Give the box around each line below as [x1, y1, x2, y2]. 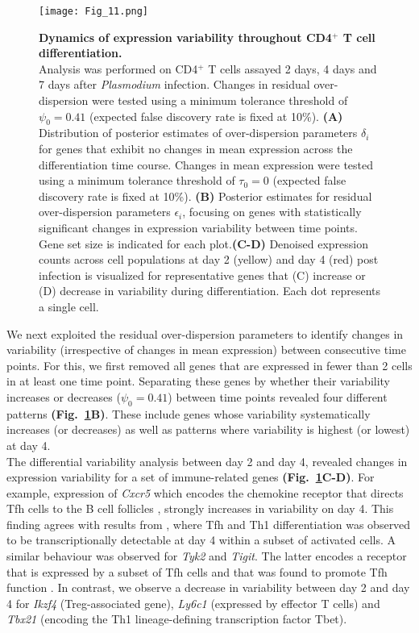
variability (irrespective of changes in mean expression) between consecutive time [6, 341, 406, 358]
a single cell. [39, 298, 99, 314]
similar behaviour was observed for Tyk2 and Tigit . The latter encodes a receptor [6, 548, 407, 564]
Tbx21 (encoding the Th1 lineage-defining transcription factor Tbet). [6, 610, 347, 627]
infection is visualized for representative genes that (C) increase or [39, 266, 366, 283]
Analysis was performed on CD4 [39, 60, 198, 77]
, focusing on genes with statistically [182, 203, 362, 220]
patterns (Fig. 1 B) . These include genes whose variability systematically [6, 405, 371, 422]
